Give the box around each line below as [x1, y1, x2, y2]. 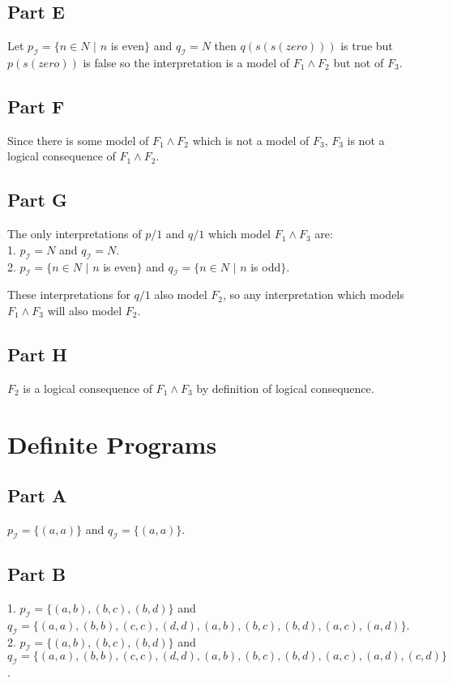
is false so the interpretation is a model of [83, 54, 290, 70]
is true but [340, 37, 393, 54]
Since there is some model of [7, 131, 149, 148]
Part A [7, 483, 67, 508]
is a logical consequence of [23, 379, 152, 396]
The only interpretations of [7, 225, 142, 242]
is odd [250, 258, 281, 275]
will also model [47, 301, 122, 318]
